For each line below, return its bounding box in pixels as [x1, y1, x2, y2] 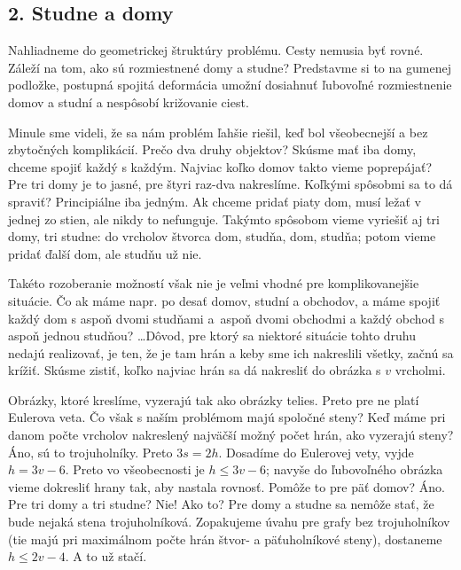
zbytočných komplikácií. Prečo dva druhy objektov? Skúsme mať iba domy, [8, 140, 417, 159]
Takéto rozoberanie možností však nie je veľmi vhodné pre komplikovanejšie [8, 274, 419, 293]
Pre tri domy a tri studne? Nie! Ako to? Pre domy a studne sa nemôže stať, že [8, 495, 434, 513]
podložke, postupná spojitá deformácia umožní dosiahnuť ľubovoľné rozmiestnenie [8, 75, 452, 94]
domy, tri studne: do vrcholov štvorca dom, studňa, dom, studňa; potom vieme [8, 227, 436, 246]
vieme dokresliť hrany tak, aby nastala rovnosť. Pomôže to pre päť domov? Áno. [8, 477, 445, 496]
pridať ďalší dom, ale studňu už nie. [8, 244, 202, 262]
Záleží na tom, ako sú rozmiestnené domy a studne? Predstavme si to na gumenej [8, 58, 451, 76]
